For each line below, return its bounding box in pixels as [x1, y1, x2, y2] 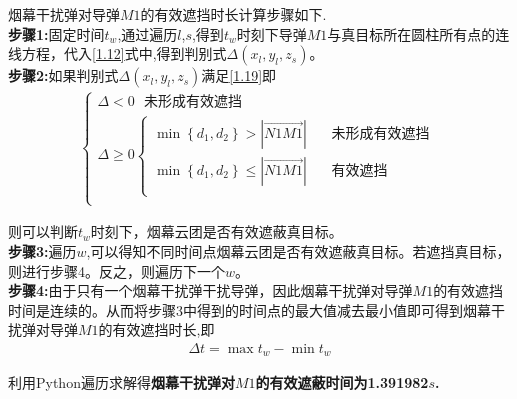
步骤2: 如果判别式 [8, 65, 119, 86]
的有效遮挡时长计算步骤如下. [140, 4, 327, 24]
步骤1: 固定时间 [8, 23, 105, 44]
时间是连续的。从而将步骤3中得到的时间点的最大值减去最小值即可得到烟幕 [8, 299, 491, 320]
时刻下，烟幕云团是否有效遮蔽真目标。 [90, 221, 343, 242]
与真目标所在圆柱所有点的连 [327, 23, 510, 44]
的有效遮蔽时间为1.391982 [255, 372, 429, 393]
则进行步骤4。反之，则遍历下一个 [8, 260, 225, 281]
